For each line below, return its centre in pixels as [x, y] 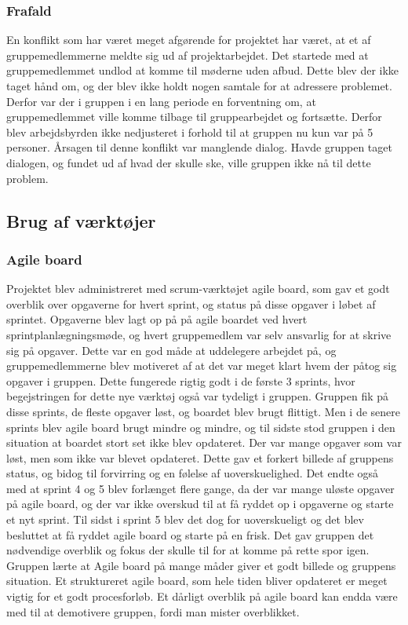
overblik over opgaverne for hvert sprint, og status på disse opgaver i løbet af [191, 303]
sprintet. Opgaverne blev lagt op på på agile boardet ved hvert [157, 319]
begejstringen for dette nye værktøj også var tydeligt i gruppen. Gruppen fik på [198, 396]
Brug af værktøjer [81, 220]
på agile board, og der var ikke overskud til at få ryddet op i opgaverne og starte [200, 504]
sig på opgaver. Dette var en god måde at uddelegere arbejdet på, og [171, 350]
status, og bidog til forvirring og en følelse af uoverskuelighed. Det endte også [193, 473]
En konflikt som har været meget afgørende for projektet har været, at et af [189, 40]
